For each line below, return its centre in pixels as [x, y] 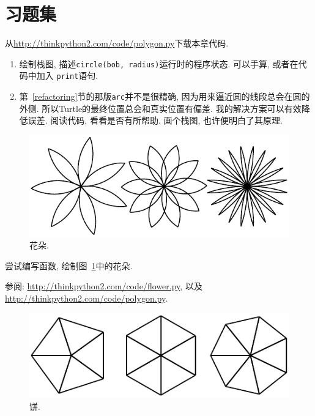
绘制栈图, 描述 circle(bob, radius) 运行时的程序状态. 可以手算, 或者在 [159, 63]
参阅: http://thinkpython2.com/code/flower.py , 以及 [104, 286]
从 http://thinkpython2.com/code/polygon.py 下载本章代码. [117, 43]
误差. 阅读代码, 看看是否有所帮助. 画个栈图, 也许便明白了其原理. [155, 120]
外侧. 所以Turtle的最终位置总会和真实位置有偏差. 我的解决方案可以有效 [160, 108]
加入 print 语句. [67, 76]
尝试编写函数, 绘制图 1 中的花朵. [69, 265]
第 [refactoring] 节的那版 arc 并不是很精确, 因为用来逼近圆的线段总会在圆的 [165, 96]
